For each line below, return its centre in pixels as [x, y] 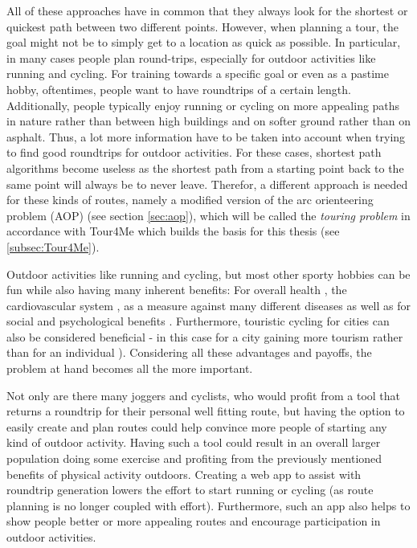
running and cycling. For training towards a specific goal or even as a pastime [198, 74]
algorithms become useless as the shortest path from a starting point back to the [205, 168]
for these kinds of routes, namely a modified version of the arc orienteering [190, 200]
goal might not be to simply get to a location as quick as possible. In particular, [204, 42]
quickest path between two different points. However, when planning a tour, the [202, 26]
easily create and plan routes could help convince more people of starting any [197, 426]
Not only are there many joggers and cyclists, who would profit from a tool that [204, 395]
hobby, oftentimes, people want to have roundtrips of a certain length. [179, 89]
